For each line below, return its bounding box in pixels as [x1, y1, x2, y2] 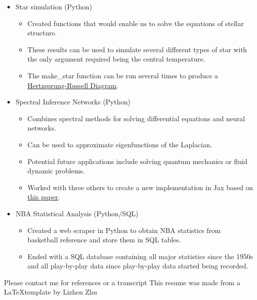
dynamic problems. [27, 166, 85, 176]
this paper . [27, 192, 60, 202]
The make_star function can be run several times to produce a [27, 70, 218, 80]
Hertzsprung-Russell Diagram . [27, 80, 119, 90]
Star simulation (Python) [15, 1, 92, 11]
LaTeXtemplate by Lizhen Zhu [4, 287, 97, 297]
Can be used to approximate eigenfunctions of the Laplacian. [27, 139, 212, 149]
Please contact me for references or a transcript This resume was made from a [4, 277, 241, 287]
